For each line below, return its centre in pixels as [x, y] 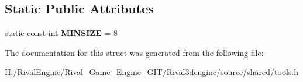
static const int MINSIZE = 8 [61, 33]
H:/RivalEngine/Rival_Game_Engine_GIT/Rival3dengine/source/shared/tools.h [152, 72]
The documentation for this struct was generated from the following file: [134, 52]
